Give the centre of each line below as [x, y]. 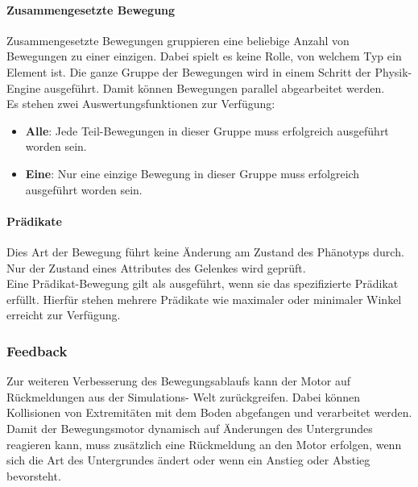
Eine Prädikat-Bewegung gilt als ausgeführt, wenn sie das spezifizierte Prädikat [203, 283]
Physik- [393, 71]
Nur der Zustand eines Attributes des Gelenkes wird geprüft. [156, 267]
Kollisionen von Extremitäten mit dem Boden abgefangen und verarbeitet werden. [209, 412]
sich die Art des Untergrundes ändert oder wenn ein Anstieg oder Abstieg [188, 460]
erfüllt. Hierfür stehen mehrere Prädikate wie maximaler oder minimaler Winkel [204, 299]
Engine [24, 87]
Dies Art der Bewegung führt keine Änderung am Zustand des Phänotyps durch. [205, 251]
